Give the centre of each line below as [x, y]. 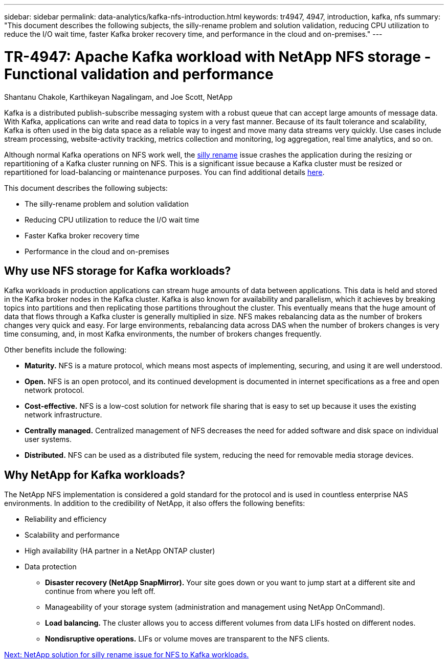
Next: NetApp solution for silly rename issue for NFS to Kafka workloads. [127, 655]
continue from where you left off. [100, 591]
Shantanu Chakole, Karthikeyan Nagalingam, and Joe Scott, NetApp [118, 97]
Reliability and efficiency [66, 519]
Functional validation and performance [139, 74]
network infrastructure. [63, 415]
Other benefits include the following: [65, 350]
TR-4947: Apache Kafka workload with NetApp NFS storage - [218, 57]
